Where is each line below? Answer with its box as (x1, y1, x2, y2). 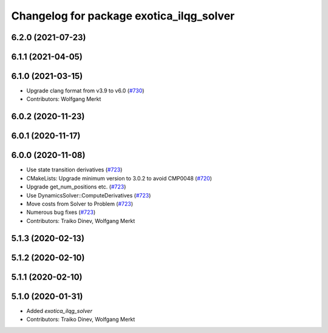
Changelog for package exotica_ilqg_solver (11, 9, 235, 22)
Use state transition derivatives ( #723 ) (26, 166, 123, 173)
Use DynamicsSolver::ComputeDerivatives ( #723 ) (26, 191, 151, 199)
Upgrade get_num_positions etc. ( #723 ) (26, 183, 126, 191)
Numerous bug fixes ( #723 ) (26, 208, 96, 216)
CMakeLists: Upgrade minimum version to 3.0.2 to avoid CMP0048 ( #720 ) (26, 174, 213, 182)
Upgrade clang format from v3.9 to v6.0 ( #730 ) (26, 87, 145, 94)
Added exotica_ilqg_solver (26, 307, 92, 314)
